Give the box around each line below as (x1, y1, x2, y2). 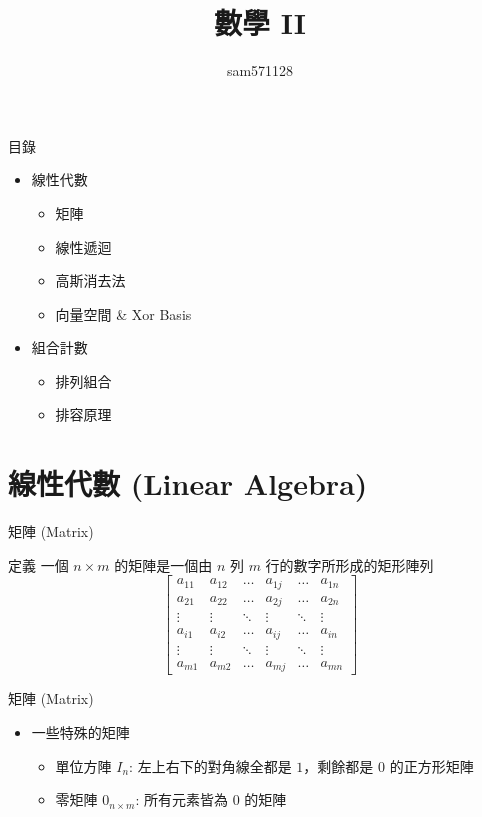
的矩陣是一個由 (114, 554, 213, 575)
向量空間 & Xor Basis (55, 303, 192, 324)
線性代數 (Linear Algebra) (8, 463, 368, 504)
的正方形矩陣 (389, 755, 474, 776)
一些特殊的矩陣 (31, 721, 130, 742)
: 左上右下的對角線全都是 (129, 755, 292, 776)
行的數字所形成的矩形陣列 (265, 554, 434, 575)
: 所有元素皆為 (135, 789, 229, 810)
